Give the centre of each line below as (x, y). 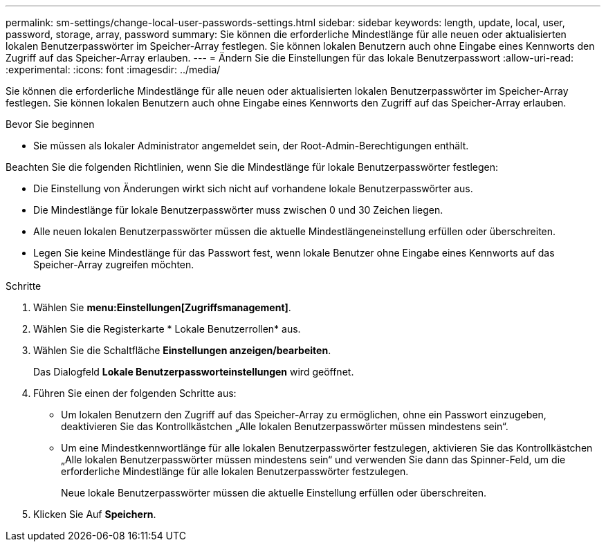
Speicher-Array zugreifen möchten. (114, 265)
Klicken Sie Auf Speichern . (95, 514)
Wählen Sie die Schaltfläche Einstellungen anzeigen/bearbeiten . (182, 350)
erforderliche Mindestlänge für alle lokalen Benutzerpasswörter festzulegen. (235, 471)
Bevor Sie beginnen (50, 124)
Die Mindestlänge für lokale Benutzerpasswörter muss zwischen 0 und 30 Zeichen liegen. (238, 210)
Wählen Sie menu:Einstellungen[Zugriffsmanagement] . (162, 307)
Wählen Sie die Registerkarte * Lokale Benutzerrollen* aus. (167, 329)
